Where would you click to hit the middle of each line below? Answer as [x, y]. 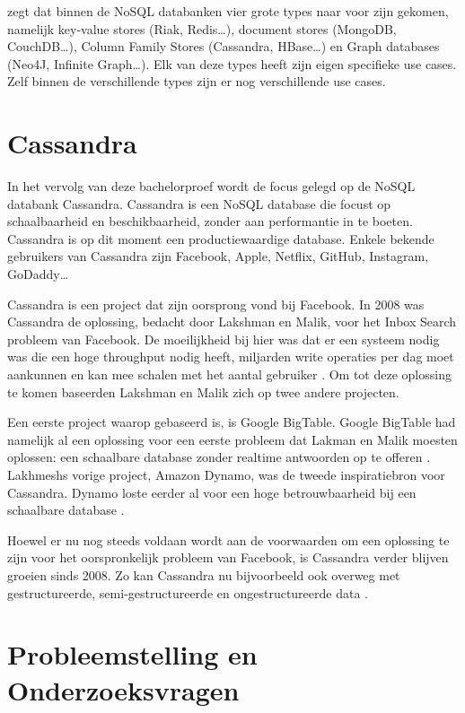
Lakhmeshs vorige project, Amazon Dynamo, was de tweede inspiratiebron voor [226, 474]
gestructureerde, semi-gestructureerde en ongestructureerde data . [188, 592]
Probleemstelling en [132, 654]
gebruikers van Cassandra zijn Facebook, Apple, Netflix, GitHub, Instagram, [218, 256]
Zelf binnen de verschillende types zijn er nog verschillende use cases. [197, 81]
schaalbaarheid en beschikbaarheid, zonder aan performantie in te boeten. [210, 221]
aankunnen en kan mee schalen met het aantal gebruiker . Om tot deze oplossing [229, 374]
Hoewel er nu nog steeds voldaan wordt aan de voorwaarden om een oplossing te [228, 539]
